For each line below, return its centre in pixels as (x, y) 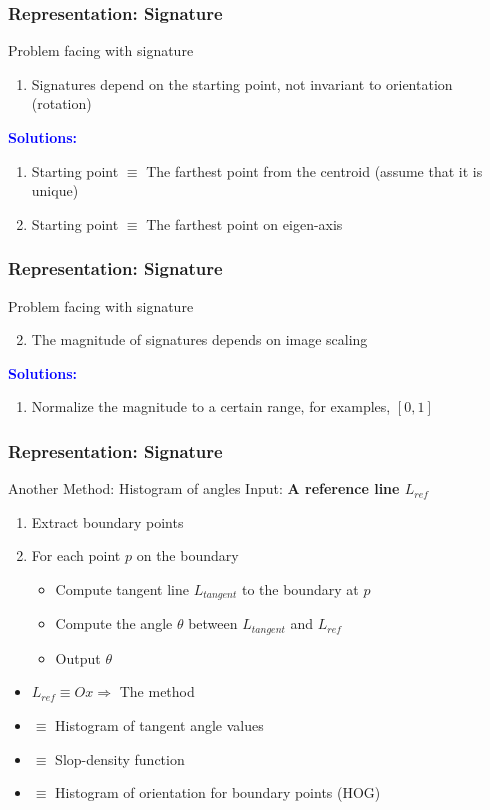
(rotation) (61, 103)
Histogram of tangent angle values (159, 725)
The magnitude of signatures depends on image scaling (199, 339)
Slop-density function (120, 758)
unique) (55, 190)
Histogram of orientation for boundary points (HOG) (218, 792)
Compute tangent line (122, 588)
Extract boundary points (107, 521)
